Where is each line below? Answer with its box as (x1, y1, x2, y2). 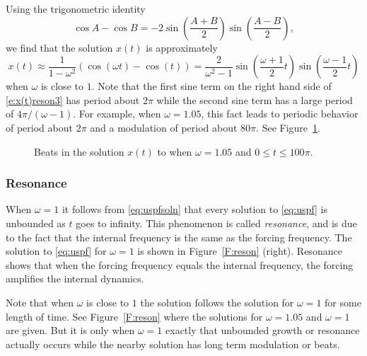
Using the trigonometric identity (6, 1, 146, 16)
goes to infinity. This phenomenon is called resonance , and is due (76, 215, 357, 230)
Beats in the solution (34, 144, 124, 159)
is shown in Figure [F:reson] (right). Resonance (137, 243, 342, 258)
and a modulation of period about (90, 120, 238, 134)
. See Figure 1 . (256, 120, 320, 134)
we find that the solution (6, 40, 113, 54)
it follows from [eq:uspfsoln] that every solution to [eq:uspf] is (62, 202, 327, 217)
